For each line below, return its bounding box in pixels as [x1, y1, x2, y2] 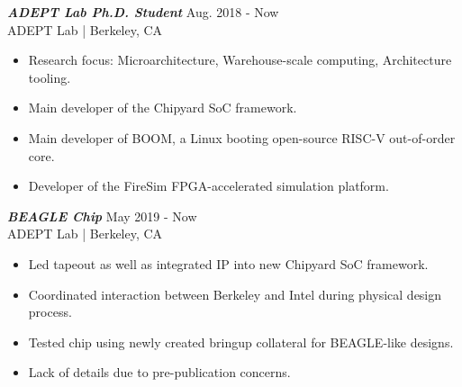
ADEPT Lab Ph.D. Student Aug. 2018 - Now [7, 3, 279, 21]
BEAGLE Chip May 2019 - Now [7, 206, 197, 225]
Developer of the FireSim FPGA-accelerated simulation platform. [28, 176, 389, 195]
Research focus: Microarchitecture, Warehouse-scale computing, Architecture [28, 50, 452, 69]
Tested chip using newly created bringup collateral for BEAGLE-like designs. [28, 332, 454, 351]
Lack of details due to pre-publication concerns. [28, 363, 291, 382]
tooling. [28, 67, 71, 86]
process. [28, 302, 72, 321]
